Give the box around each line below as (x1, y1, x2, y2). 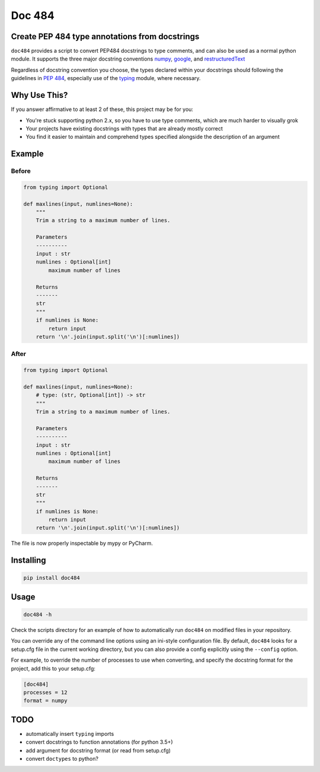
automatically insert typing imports (25, 730, 114, 737)
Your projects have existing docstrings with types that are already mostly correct (25, 125, 223, 132)
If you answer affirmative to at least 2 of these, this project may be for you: (11, 106, 194, 113)
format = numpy (23, 697, 68, 704)
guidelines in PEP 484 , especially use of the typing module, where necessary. (11, 75, 201, 82)
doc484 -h (23, 611, 52, 618)
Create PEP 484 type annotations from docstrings (11, 31, 200, 42)
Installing (11, 555, 47, 566)
